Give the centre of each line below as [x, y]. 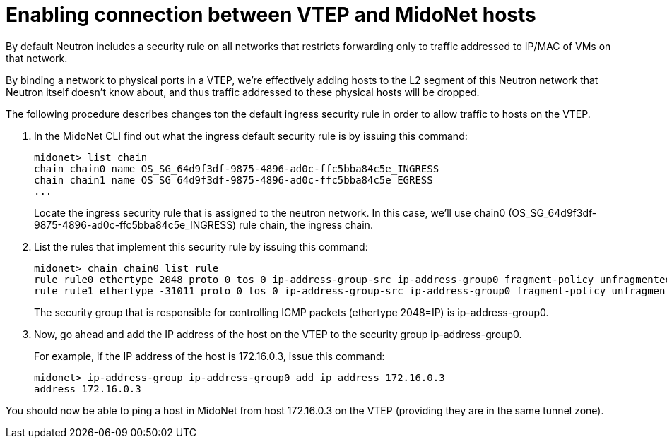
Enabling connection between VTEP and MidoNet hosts [271, 15]
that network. [37, 58]
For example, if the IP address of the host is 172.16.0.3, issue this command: [209, 356]
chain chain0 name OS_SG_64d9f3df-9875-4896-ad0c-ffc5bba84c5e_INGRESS [237, 168]
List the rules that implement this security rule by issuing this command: [201, 246]
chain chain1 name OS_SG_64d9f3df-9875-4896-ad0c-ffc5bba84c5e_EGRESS [234, 180]
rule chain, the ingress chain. [306, 224]
